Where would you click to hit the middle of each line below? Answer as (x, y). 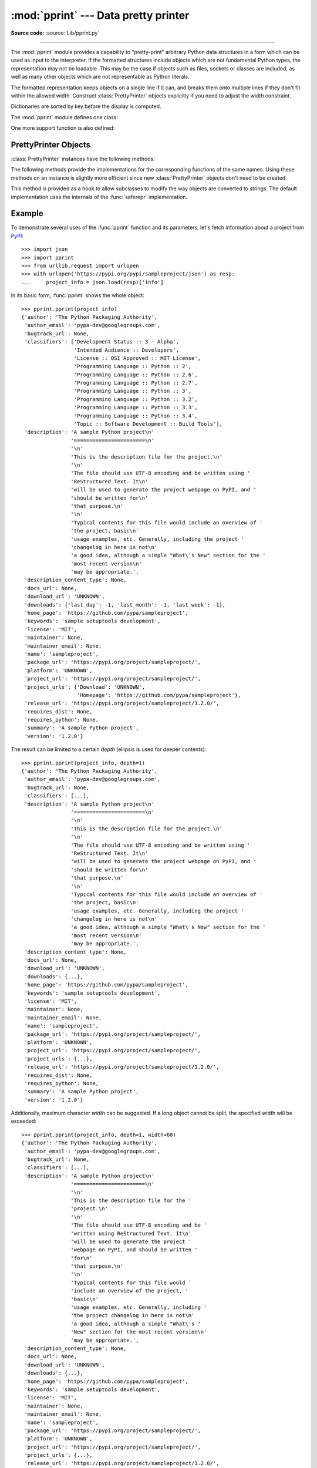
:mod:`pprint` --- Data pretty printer (100, 15)
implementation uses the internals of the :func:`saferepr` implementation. (99, 197)
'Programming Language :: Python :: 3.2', (136, 399)
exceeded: (23, 1121)
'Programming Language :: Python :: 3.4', (136, 416)
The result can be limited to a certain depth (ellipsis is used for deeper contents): (109, 749)
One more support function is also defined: (63, 128)
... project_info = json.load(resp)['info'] (92, 282)
